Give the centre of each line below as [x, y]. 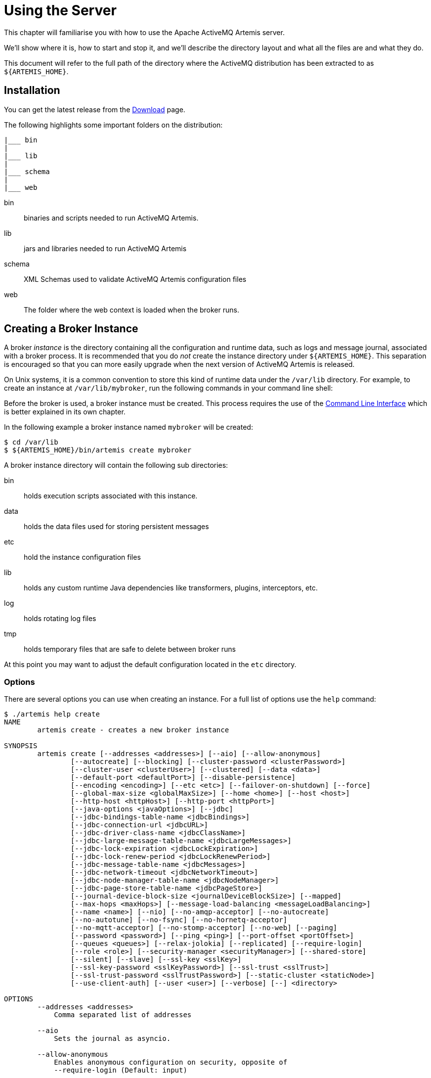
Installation [32, 90]
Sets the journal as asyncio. [112, 1039]
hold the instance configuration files [82, 557]
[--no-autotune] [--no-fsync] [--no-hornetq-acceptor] [179, 920]
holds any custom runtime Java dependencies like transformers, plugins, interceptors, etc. [171, 588]
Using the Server [60, 10]
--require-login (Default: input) [121, 1070]
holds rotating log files [60, 619]
